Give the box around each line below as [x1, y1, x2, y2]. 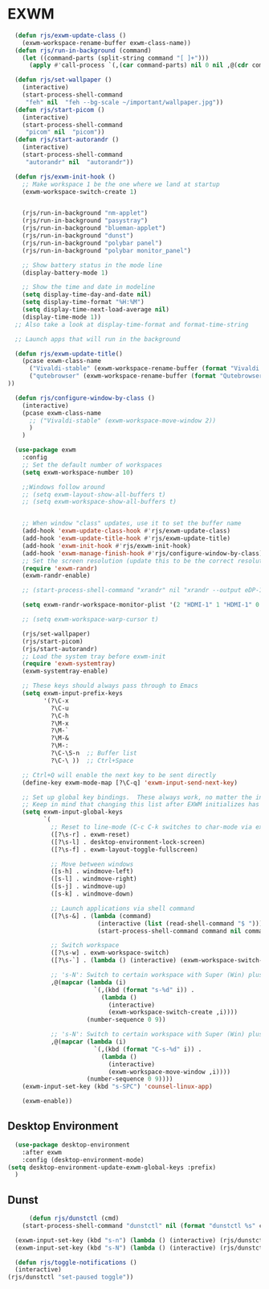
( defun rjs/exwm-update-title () [14, 349, 124, 358]
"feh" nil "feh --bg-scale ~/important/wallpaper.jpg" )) [25, 98, 224, 106]
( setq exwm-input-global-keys [22, 808, 124, 817]
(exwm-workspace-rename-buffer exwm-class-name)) [22, 39, 192, 47]
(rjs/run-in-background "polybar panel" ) [22, 239, 162, 247]
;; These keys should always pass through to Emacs [22, 682, 198, 690]
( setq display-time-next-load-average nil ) [22, 306, 170, 314]
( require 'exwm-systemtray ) [22, 660, 116, 668]
